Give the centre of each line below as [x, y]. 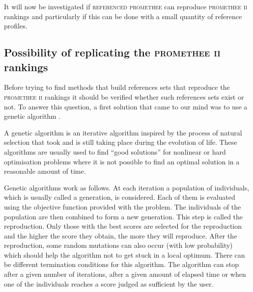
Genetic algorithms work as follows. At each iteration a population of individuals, [127, 187]
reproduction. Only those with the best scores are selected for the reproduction [123, 226]
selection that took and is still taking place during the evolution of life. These [121, 142]
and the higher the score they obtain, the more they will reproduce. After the [121, 235]
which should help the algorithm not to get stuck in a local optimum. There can [125, 254]
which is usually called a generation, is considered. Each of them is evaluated [120, 197]
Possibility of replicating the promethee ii [112, 52]
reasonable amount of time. [45, 171]
